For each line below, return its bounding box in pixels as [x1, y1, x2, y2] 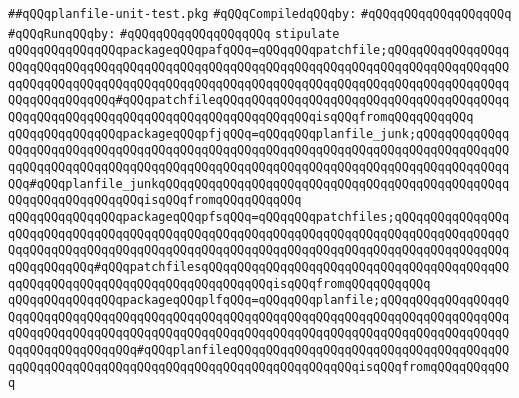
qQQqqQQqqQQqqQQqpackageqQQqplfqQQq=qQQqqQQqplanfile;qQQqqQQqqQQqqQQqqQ [8, 293, 510, 308]
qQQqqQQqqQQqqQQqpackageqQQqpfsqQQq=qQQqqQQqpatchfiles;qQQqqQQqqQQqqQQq [8, 209, 510, 224]
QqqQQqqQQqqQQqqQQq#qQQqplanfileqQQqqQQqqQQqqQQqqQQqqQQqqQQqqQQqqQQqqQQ [8, 343, 510, 358]
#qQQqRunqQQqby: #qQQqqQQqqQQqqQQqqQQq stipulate [8, 26, 340, 41]
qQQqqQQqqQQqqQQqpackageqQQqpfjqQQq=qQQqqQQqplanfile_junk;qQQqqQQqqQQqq [8, 126, 510, 141]
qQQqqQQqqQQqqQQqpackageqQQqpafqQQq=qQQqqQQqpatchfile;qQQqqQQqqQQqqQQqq [8, 43, 510, 58]
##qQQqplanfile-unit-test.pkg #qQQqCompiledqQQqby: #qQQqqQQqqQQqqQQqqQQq [8, 7, 512, 21]
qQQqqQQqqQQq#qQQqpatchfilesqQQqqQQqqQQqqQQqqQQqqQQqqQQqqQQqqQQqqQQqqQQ [8, 259, 510, 274]
